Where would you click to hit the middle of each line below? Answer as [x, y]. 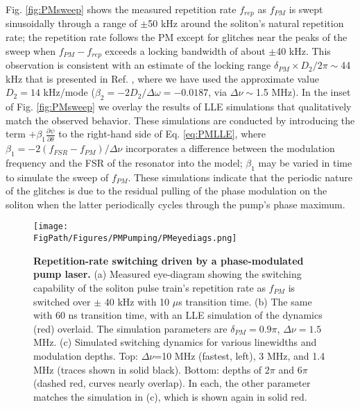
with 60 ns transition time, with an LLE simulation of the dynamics [178, 315]
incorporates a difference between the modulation [230, 148]
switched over [62, 301]
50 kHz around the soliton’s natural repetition [246, 23]
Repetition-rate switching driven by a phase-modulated [169, 260]
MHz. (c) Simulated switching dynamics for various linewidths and [175, 342]
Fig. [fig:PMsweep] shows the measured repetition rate [121, 9]
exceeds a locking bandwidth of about [185, 50]
